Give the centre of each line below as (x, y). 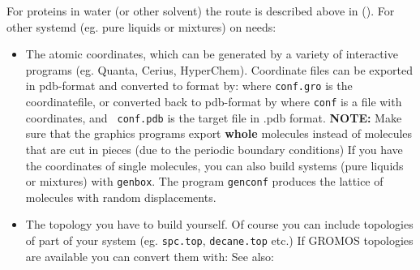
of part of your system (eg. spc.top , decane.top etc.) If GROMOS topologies (219, 240)
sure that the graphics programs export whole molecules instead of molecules (219, 133)
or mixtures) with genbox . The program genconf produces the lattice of (204, 181)
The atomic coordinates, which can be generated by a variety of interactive (212, 54)
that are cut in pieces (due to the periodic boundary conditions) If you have (214, 149)
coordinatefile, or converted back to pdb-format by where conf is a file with (214, 102)
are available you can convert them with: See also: (150, 256)
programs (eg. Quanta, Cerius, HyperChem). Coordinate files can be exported (219, 69)
